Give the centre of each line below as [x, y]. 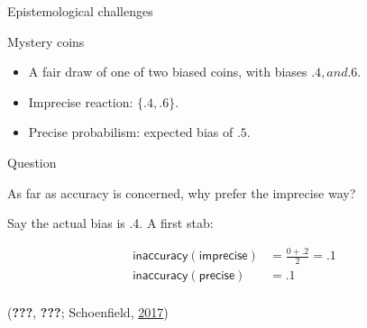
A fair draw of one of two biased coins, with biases [168, 72]
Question [32, 162]
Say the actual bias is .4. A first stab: [110, 223]
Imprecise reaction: [81, 101]
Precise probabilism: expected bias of [131, 132]
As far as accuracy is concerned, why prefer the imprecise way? [182, 192]
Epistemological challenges [80, 11]
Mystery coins [46, 41]
